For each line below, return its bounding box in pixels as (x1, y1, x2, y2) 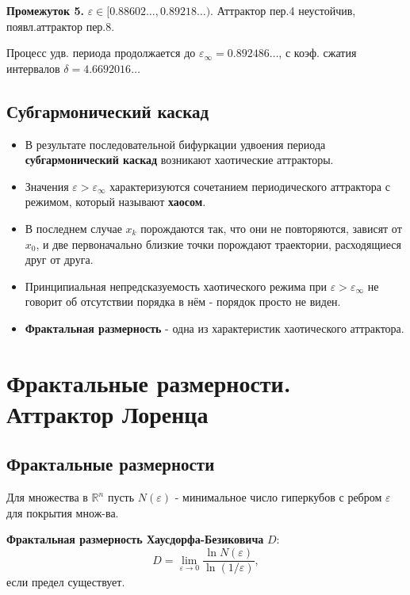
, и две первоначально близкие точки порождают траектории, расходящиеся (36, 235, 401, 252)
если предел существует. (6, 574, 125, 590)
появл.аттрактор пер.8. (6, 17, 115, 34)
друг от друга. (25, 251, 94, 268)
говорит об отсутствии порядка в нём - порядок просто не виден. (25, 293, 341, 310)
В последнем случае (25, 219, 122, 236)
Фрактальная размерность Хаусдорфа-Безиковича (6, 531, 264, 547)
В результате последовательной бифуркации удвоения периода (25, 135, 326, 152)
